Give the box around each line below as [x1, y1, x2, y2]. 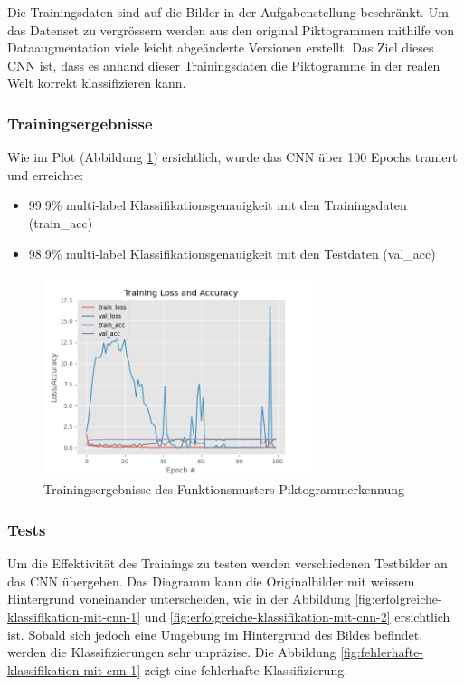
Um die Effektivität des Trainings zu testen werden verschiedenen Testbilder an [7, 554, 448, 573]
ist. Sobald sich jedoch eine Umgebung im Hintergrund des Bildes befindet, [7, 624, 423, 643]
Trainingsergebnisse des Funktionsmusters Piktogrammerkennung [43, 480, 404, 499]
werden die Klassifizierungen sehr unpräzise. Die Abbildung [7, 643, 336, 662]
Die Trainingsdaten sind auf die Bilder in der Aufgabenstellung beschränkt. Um [7, 3, 449, 21]
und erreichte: [7, 165, 84, 184]
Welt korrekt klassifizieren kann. [7, 73, 186, 92]
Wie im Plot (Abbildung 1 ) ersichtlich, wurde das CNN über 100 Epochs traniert [7, 148, 458, 167]
